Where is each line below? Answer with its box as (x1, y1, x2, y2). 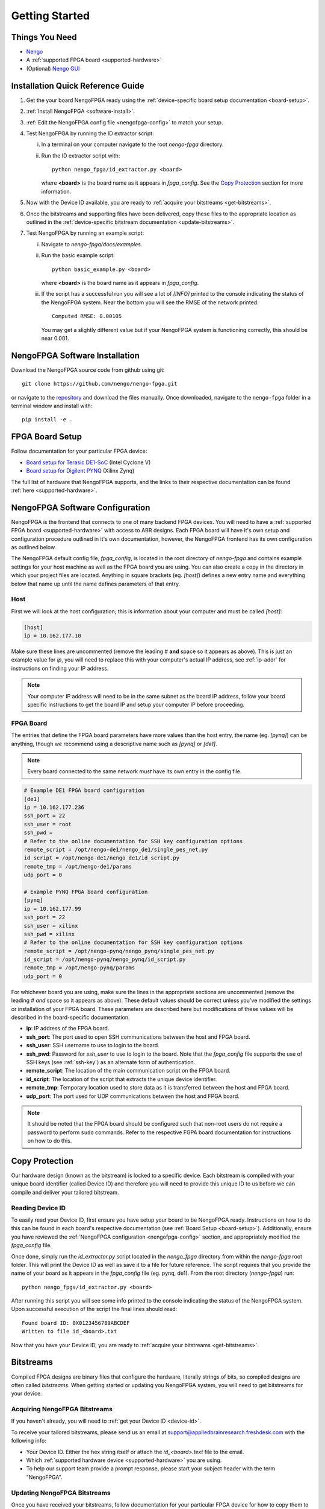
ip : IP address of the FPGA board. (26, 1025, 110, 1032)
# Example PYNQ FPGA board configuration (23, 888, 148, 895)
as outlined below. (11, 543, 57, 550)
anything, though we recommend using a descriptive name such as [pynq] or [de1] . (11, 740, 217, 747)
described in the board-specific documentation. (11, 1014, 130, 1021)
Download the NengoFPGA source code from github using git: (11, 366, 165, 374)
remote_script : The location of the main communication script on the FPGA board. (26, 1067, 231, 1074)
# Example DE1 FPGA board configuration (23, 787, 144, 794)
